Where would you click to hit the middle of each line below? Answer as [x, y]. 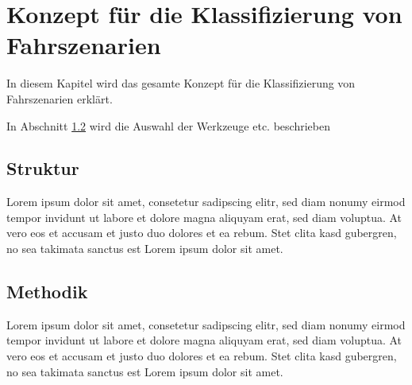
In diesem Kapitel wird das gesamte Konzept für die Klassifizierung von [181, 83]
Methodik [47, 292]
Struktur [43, 168]
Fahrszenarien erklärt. [60, 98]
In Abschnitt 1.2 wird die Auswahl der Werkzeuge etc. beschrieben [168, 125]
